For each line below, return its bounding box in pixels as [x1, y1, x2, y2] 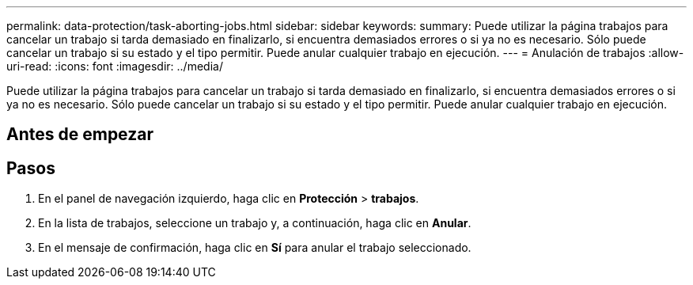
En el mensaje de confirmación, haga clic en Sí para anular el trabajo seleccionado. [38, 241, 471, 255]
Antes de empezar [6, 124, 153, 145]
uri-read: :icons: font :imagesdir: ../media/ [6, 59, 223, 73]
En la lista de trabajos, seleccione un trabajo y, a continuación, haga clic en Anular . [38, 216, 471, 230]
